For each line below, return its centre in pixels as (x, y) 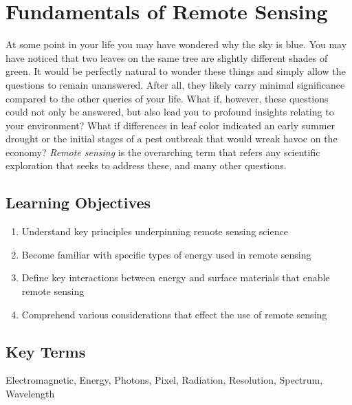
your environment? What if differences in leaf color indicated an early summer (170, 125)
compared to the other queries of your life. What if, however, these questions (167, 98)
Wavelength (30, 394)
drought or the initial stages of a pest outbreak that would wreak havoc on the (172, 139)
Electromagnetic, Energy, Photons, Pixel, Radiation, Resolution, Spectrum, (164, 380)
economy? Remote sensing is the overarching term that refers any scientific (163, 152)
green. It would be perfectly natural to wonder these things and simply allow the (176, 71)
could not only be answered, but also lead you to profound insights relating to (170, 112)
